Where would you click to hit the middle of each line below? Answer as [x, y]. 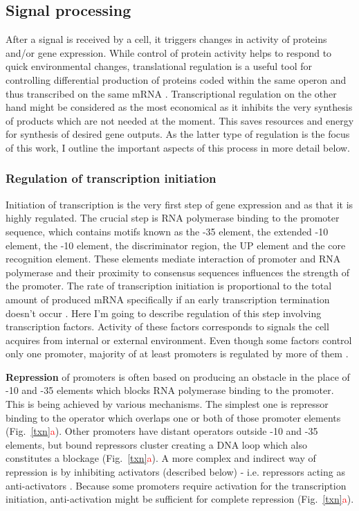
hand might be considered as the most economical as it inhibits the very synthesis [179, 107]
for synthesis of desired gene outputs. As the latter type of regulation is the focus [178, 134]
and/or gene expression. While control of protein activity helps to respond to [169, 52]
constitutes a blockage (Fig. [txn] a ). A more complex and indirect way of [161, 458]
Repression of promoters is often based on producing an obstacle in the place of [178, 376]
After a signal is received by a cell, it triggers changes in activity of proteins [166, 39]
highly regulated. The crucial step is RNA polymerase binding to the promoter [173, 218]
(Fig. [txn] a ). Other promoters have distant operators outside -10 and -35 [162, 431]
